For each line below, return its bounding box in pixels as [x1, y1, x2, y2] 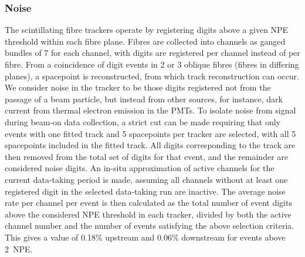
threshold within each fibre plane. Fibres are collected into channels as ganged [5, 35, 286, 47]
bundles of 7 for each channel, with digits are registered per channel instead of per [5, 46, 300, 59]
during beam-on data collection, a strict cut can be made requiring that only [5, 115, 281, 128]
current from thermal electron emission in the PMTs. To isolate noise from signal [5, 104, 296, 116]
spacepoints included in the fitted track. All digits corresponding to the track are [5, 139, 296, 151]
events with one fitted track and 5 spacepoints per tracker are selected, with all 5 [5, 127, 296, 139]
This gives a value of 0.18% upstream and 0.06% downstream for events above [5, 231, 286, 243]
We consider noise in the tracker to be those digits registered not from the [5, 81, 271, 94]
